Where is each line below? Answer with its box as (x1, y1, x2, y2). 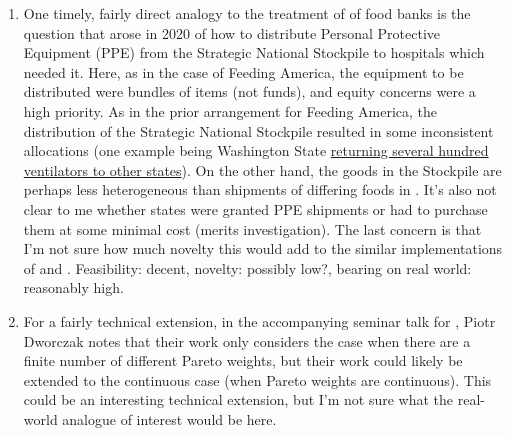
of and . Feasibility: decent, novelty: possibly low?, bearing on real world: (23, 257, 472, 278)
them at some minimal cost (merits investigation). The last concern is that (23, 218, 482, 239)
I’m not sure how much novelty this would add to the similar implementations (23, 238, 503, 259)
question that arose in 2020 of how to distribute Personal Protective (23, 22, 440, 43)
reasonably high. (23, 277, 124, 298)
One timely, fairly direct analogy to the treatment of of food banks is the (23, 3, 471, 23)
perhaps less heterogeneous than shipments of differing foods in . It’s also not (23, 179, 497, 200)
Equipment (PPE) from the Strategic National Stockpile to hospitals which (23, 42, 485, 63)
